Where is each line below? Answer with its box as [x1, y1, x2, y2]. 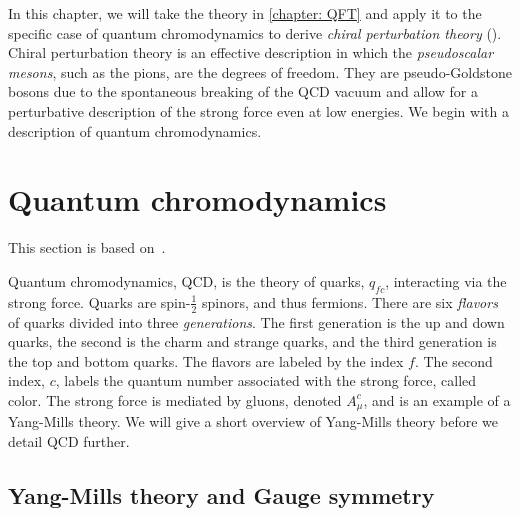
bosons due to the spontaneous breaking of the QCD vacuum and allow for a [8, 81, 478, 102]
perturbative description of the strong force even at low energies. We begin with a [8, 100, 509, 121]
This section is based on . [8, 237, 166, 258]
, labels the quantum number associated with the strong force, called [55, 370, 477, 391]
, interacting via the [385, 270, 507, 291]
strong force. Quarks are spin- [8, 291, 191, 312]
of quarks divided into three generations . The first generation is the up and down [8, 311, 505, 332]
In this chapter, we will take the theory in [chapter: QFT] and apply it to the [8, 3, 482, 23]
